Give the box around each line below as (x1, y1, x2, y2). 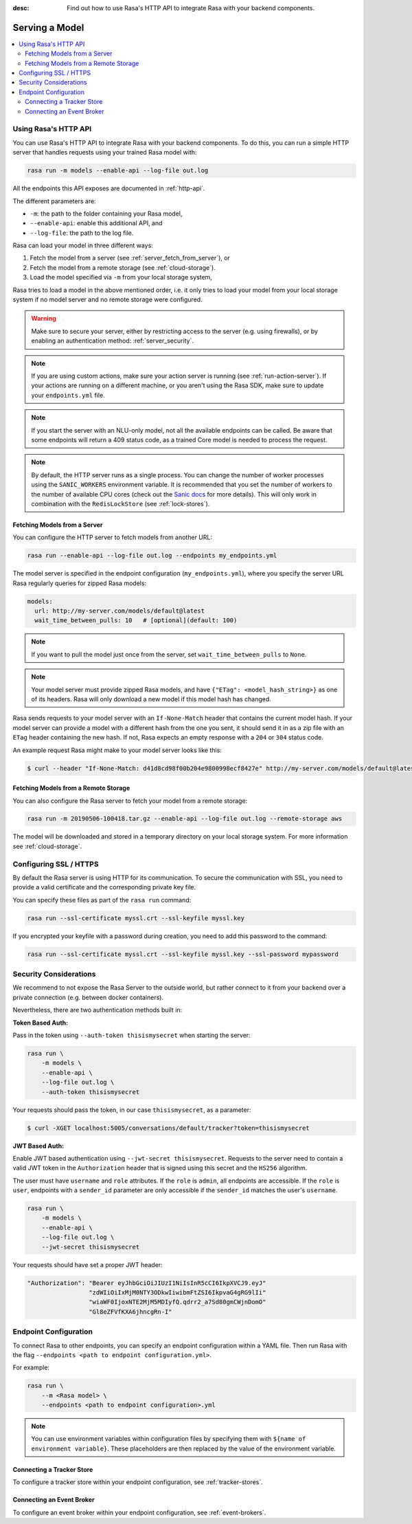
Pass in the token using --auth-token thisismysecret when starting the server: (12, 1031, 251, 1040)
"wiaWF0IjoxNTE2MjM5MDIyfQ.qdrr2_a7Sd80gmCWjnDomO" (88, 1298, 266, 1306)
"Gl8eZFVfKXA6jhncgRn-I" (88, 1308, 172, 1315)
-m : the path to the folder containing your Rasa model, (30, 209, 183, 218)
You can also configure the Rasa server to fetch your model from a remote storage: (12, 797, 248, 805)
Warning (31, 315, 56, 323)
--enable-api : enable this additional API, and (30, 219, 163, 227)
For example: (12, 1363, 50, 1372)
